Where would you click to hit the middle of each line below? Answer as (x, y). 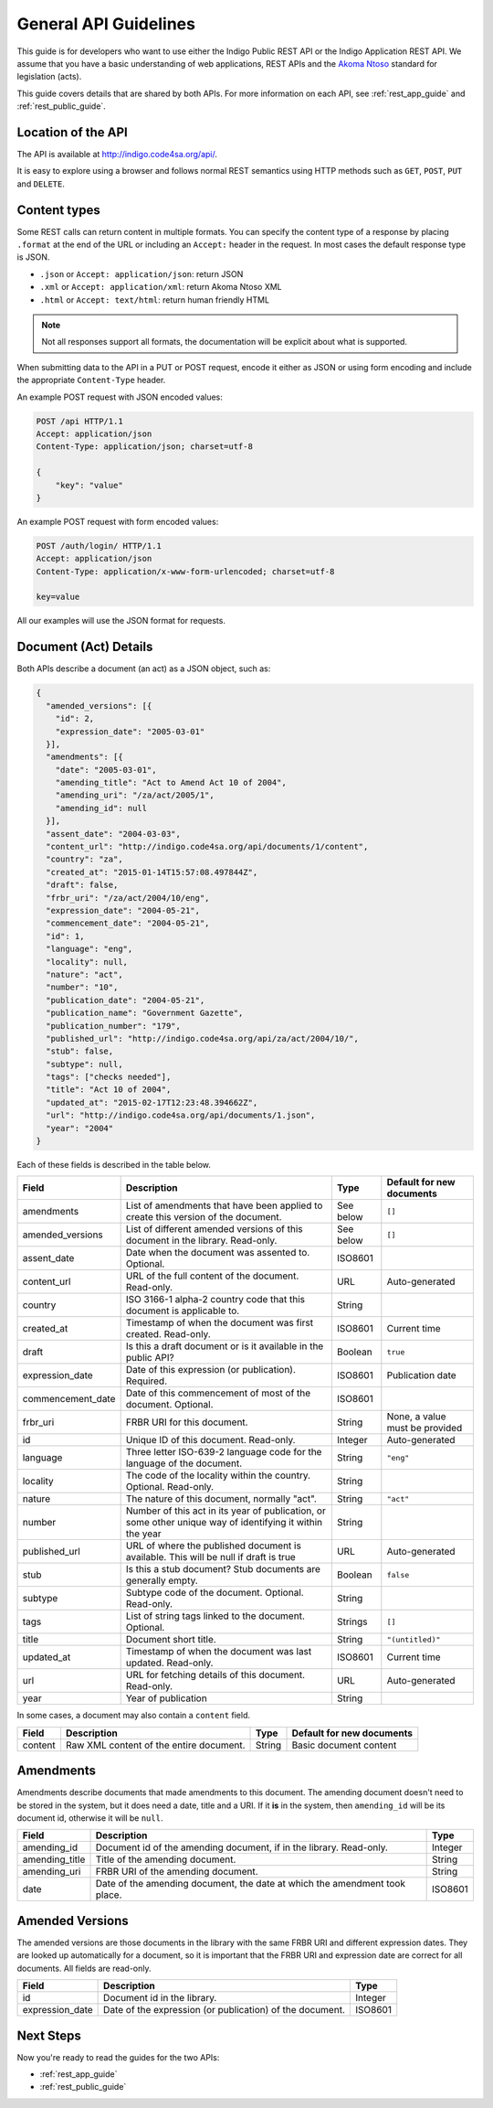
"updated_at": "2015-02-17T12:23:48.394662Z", (152, 1102)
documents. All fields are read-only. (84, 1968)
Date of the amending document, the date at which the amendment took (251, 1884)
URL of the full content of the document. (212, 1276)
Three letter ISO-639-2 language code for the (224, 1452)
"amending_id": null (101, 808)
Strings (352, 1621)
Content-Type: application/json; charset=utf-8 (144, 447)
